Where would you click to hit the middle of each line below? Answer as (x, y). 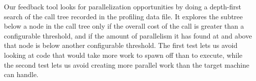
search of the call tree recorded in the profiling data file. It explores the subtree (124, 16)
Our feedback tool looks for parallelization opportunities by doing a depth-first (123, 6)
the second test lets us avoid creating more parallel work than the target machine (127, 64)
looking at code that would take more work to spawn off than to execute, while (123, 55)
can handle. (21, 74)
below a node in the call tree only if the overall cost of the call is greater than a (124, 26)
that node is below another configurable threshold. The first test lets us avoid (121, 45)
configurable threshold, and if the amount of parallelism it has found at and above (128, 35)
